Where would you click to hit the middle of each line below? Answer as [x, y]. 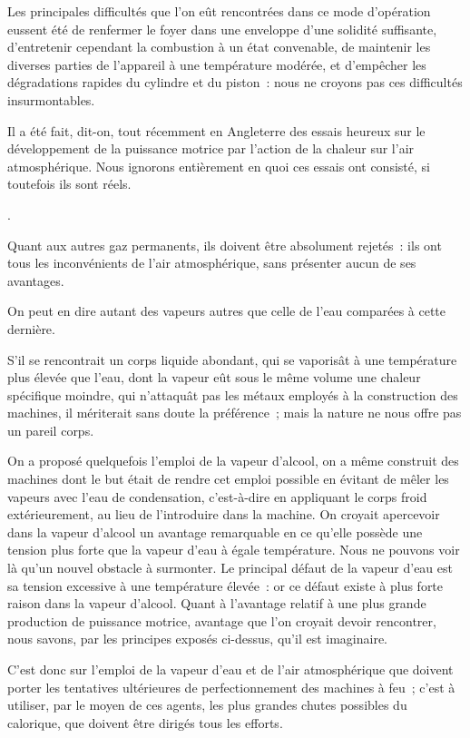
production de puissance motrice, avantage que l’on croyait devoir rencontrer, [222, 620]
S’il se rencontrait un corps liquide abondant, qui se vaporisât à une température [232, 359]
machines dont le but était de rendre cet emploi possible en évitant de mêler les [228, 479]
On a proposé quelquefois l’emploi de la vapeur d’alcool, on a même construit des [233, 461]
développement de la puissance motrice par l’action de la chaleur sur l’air [211, 148]
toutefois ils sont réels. [69, 184]
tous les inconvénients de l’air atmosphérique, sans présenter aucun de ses [212, 263]
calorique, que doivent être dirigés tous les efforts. [145, 722]
